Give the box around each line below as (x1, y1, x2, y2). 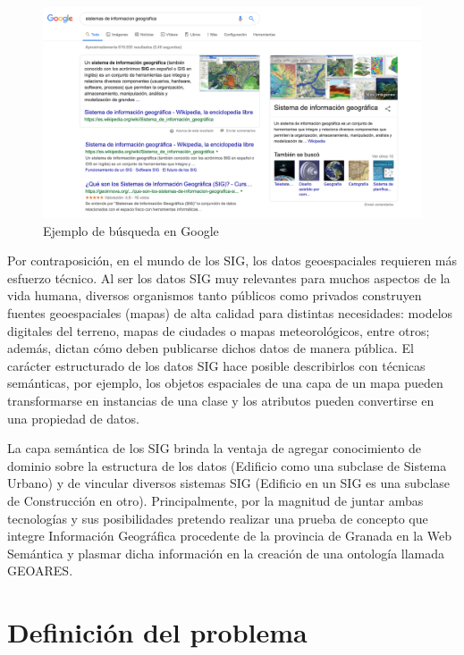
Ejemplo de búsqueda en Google (43, 221, 219, 239)
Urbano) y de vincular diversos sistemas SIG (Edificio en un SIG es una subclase (7, 474, 451, 492)
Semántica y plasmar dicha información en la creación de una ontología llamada (7, 543, 445, 562)
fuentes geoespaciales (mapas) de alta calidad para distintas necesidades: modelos (7, 303, 453, 322)
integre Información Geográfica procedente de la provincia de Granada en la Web (7, 526, 452, 545)
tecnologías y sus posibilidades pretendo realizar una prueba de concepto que (7, 508, 428, 527)
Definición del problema (7, 614, 308, 651)
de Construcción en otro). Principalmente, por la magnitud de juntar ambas (7, 491, 424, 509)
